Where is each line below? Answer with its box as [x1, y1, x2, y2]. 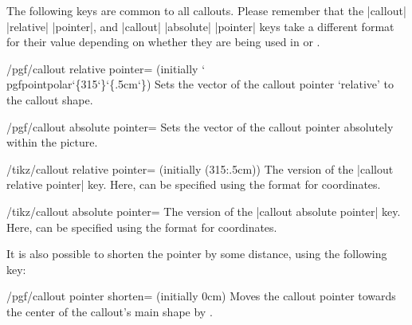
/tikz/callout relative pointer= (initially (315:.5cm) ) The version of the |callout [6, 160, 394, 177]
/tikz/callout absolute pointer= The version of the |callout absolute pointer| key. [6, 202, 401, 219]
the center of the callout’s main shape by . [6, 303, 213, 319]
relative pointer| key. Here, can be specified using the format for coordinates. [6, 176, 381, 193]
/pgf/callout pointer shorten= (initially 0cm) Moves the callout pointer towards [6, 288, 396, 304]
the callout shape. [6, 91, 93, 108]
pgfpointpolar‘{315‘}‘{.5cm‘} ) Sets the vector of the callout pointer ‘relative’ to [6, 76, 394, 92]
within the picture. [6, 134, 98, 151]
